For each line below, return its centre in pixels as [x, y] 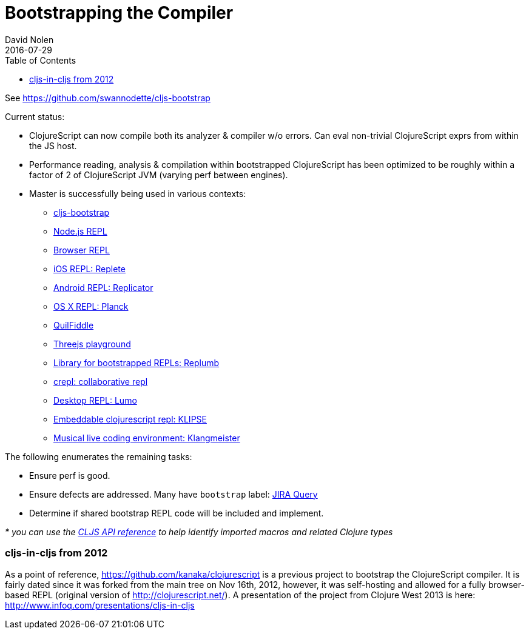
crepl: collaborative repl [101, 381]
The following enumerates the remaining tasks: [99, 456]
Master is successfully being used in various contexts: [138, 193]
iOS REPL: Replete [89, 269]
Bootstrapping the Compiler [119, 13]
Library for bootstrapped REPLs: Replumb [136, 362]
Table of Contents [41, 60]
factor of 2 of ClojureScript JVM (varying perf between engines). [159, 175]
